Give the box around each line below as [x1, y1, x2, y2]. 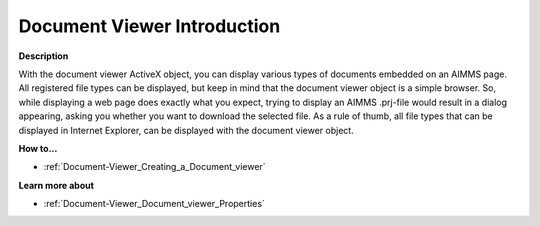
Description [18, 50, 69, 62]
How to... [18, 142, 58, 154]
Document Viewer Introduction [18, 15, 281, 37]
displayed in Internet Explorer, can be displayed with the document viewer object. [18, 124, 354, 136]
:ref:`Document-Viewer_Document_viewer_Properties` [43, 198, 265, 210]
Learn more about [18, 179, 95, 191]
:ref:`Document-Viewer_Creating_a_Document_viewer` [43, 161, 266, 173]
